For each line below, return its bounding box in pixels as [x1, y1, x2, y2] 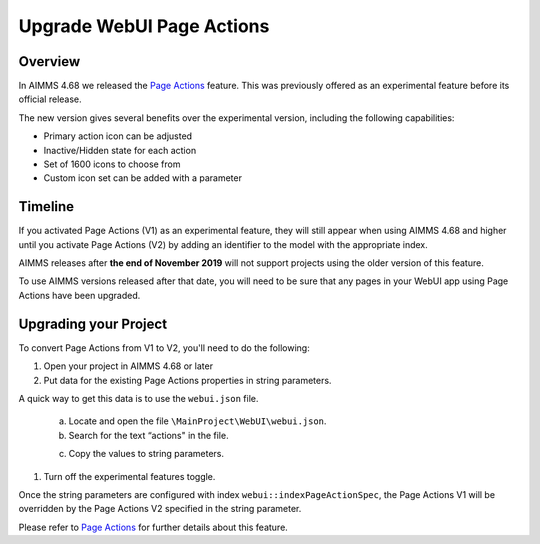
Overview [18, 53, 81, 70]
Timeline [18, 198, 75, 215]
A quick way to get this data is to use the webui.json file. [18, 392, 259, 404]
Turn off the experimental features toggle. [43, 470, 216, 482]
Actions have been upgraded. [18, 289, 141, 301]
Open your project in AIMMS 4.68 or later [43, 360, 214, 372]
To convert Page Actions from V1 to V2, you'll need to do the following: [18, 341, 310, 354]
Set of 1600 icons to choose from [43, 158, 181, 170]
